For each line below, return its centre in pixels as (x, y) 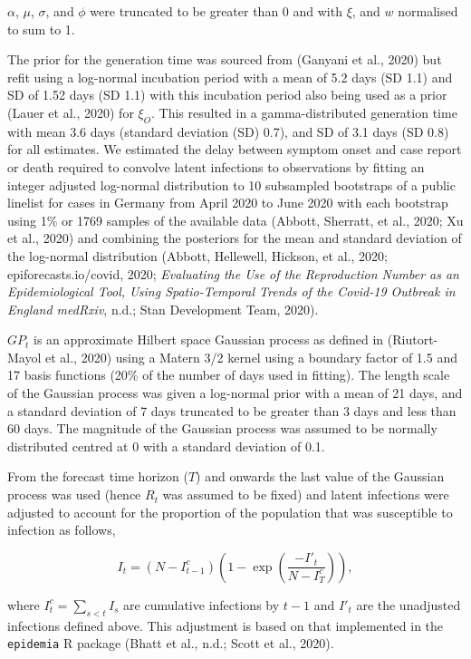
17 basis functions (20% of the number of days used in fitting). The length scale (229, 375)
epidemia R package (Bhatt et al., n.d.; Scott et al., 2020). (171, 643)
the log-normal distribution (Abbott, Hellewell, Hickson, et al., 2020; (197, 255)
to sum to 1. (41, 29)
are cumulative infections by (202, 604)
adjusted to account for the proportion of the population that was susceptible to (230, 512)
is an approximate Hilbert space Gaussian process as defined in (209, 339)
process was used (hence (74, 494)
